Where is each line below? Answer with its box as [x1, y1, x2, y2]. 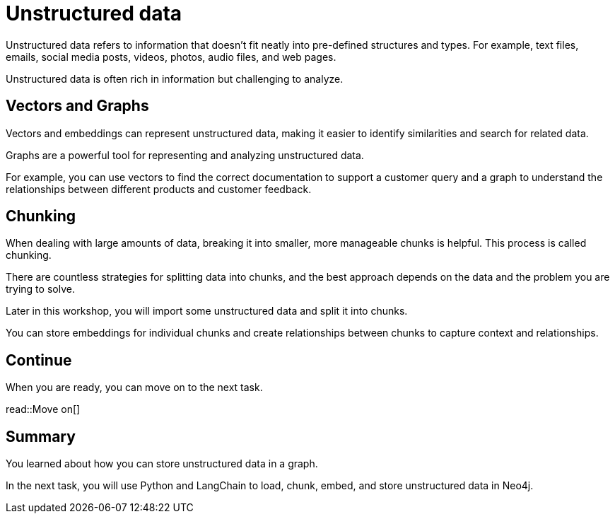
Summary [6, 427, 76, 445]
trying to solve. [6, 283, 75, 296]
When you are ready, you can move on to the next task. [6, 381, 263, 394]
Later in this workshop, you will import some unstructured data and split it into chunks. [6, 305, 408, 317]
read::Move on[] [6, 403, 81, 416]
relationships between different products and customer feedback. [6, 182, 312, 195]
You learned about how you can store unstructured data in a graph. [6, 457, 318, 470]
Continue [6, 351, 72, 369]
